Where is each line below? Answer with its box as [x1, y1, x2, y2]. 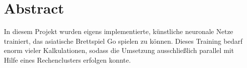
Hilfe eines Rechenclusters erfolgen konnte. [4, 54, 131, 65]
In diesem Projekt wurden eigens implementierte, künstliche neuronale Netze [4, 26, 233, 36]
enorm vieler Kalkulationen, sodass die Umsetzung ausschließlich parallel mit [4, 45, 234, 55]
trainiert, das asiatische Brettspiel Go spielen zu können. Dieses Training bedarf [4, 35, 243, 46]
